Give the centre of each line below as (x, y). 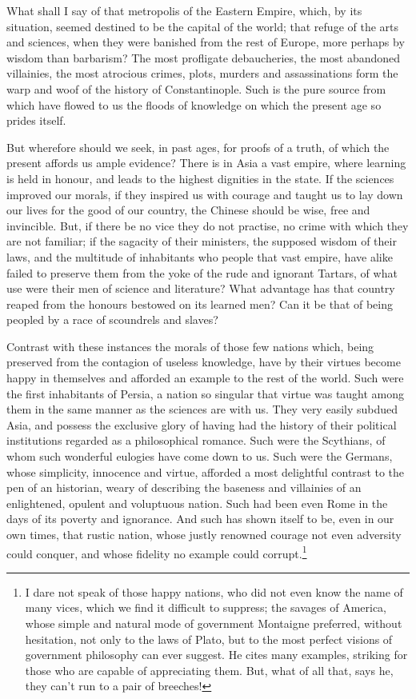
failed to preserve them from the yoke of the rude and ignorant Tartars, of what (202, 272)
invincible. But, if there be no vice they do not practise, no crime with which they (208, 225)
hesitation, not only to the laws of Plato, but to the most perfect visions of (209, 639)
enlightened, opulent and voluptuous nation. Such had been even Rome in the (197, 503)
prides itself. (36, 120)
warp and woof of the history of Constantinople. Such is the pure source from (196, 88)
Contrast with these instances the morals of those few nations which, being (190, 346)
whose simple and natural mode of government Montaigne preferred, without (214, 623)
